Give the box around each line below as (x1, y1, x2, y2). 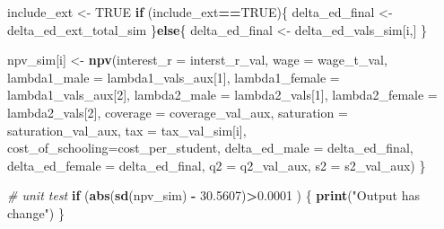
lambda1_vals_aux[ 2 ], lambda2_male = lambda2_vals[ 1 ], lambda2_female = (7, 85, 438, 104)
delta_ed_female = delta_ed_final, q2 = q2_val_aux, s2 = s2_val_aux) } (7, 155, 426, 174)
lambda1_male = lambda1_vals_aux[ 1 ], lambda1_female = (7, 67, 340, 86)
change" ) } (7, 203, 65, 222)
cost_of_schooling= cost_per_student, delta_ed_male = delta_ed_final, (7, 138, 414, 157)
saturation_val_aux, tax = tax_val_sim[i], (7, 120, 247, 139)
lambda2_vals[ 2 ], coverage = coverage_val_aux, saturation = (7, 102, 348, 121)
